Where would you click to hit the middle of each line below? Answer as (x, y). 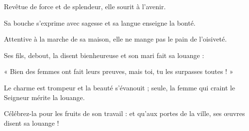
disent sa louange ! (32, 123)
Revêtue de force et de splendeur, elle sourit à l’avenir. (85, 6)
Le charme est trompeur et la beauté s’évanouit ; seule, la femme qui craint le (120, 87)
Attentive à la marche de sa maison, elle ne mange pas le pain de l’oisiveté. (116, 39)
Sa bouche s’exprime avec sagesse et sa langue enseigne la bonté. (100, 22)
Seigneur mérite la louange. (44, 97)
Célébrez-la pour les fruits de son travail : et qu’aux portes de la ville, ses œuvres (124, 113)
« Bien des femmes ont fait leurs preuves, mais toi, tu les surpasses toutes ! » (119, 71)
